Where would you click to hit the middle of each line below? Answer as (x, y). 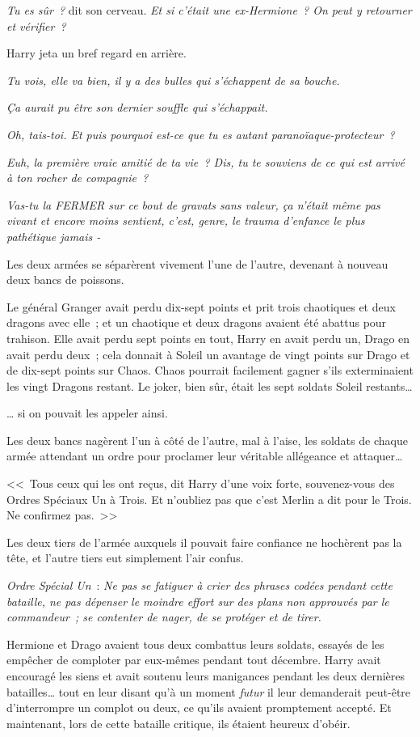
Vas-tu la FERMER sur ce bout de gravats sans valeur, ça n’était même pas (193, 204)
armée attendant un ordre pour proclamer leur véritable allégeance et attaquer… (205, 456)
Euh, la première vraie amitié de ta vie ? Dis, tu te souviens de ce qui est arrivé (206, 161)
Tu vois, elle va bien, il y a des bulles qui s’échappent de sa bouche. (173, 80)
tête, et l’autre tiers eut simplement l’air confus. (125, 558)
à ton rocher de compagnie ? (78, 178)
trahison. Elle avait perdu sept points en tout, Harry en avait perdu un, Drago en (208, 338)
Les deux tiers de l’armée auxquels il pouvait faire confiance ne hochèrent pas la (204, 542)
